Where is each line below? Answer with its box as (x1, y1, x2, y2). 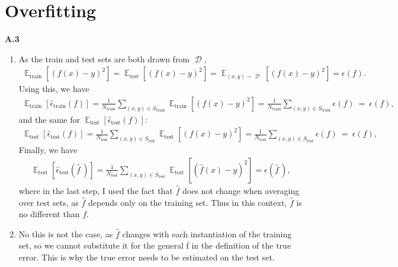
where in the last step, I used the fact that (18, 184, 173, 196)
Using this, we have (18, 82, 89, 95)
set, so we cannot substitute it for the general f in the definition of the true (18, 239, 291, 252)
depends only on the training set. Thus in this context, (88, 196, 287, 208)
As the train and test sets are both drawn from (18, 52, 190, 65)
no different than (18, 208, 80, 220)
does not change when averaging (182, 184, 300, 196)
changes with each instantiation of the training (122, 227, 292, 240)
